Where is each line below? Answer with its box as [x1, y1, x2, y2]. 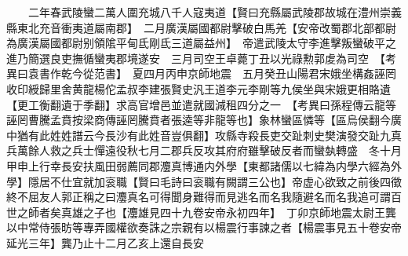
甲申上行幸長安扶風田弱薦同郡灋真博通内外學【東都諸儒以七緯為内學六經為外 [6, 157, 402, 174]
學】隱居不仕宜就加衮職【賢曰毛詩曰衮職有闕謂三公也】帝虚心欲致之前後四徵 [6, 173, 402, 189]
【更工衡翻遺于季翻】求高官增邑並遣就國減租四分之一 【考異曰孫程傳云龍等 [6, 96, 396, 112]
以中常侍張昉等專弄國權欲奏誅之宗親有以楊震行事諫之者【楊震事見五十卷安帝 [6, 219, 402, 236]
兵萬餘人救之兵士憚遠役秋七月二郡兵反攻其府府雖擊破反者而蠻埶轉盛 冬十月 [6, 142, 402, 159]
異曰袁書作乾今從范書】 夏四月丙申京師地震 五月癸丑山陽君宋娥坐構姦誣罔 [6, 65, 396, 82]
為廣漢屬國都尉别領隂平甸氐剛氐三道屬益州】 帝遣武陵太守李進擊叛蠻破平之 [6, 35, 396, 51]
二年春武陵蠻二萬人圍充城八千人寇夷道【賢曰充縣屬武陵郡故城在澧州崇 [27, 4, 391, 20]
